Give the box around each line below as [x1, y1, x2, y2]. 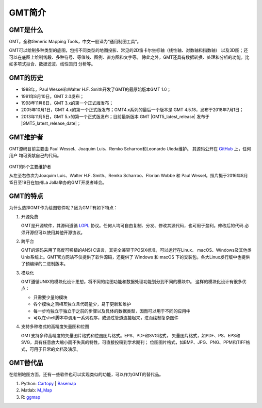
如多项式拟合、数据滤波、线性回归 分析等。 [9, 61, 96, 67]
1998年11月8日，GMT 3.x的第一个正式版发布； [21, 100, 114, 106]
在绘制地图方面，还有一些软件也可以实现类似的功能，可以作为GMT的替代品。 [9, 372, 164, 377]
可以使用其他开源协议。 [38, 229, 85, 235]
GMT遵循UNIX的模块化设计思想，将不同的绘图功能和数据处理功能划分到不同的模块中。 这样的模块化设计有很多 [21, 278, 243, 284]
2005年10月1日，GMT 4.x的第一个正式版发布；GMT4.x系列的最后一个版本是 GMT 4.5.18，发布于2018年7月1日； [21, 107, 244, 113]
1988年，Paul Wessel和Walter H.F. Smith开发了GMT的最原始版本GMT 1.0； [21, 86, 172, 92]
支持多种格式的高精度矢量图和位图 [21, 324, 89, 329]
